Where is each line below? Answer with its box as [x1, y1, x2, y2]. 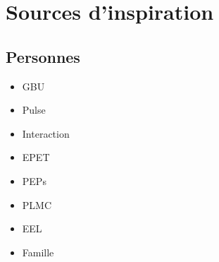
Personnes [6, 45, 80, 67]
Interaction [22, 126, 70, 141]
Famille [22, 244, 54, 259]
